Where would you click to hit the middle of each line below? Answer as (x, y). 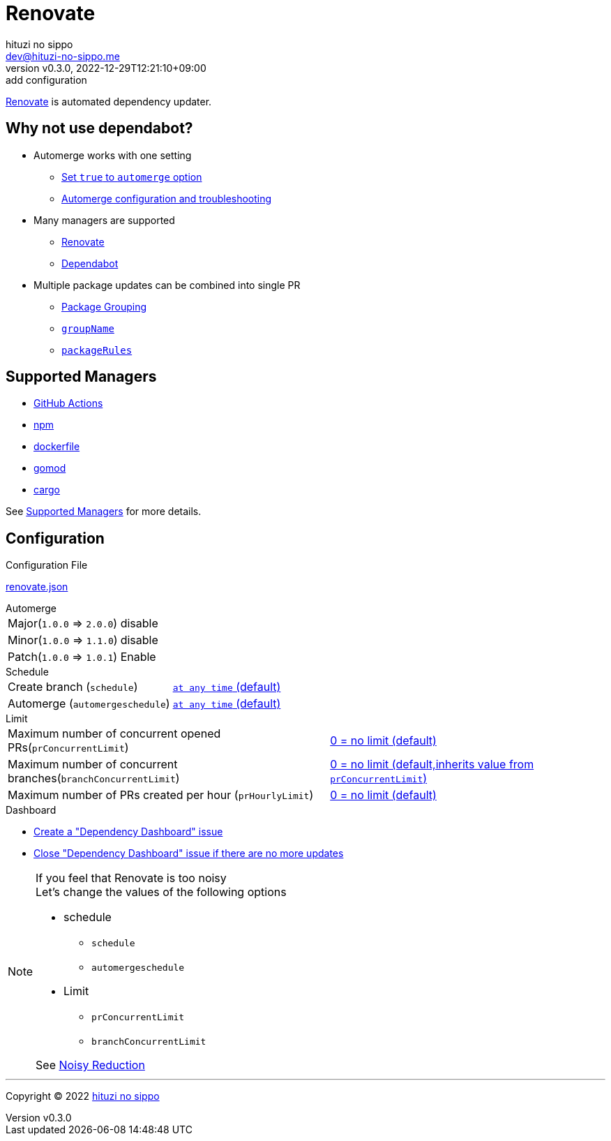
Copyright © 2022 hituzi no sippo (83, 1096)
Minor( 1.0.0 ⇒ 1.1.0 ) (63, 640)
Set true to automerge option (132, 177)
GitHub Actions (68, 403)
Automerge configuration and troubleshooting (167, 198)
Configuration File (47, 565)
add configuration (46, 80)
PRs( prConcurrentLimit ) (68, 748)
